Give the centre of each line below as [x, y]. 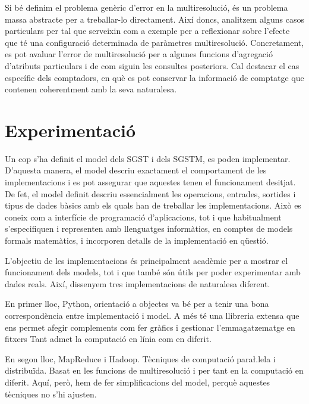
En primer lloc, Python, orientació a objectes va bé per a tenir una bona [137, 304]
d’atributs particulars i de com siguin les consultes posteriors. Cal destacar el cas [152, 65]
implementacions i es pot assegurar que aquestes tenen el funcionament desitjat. [150, 182]
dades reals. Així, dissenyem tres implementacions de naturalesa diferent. [138, 283]
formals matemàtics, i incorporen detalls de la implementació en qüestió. [137, 240]
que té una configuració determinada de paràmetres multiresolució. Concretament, [154, 42]
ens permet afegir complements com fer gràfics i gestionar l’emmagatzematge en [150, 327]
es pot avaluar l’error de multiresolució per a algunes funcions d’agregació [139, 54]
